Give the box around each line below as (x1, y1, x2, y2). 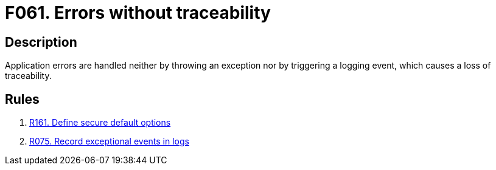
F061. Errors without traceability (5, 2, 271, 23)
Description (5, 34, 77, 50)
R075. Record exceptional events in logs (29, 136, 189, 147)
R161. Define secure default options (29, 117, 171, 128)
